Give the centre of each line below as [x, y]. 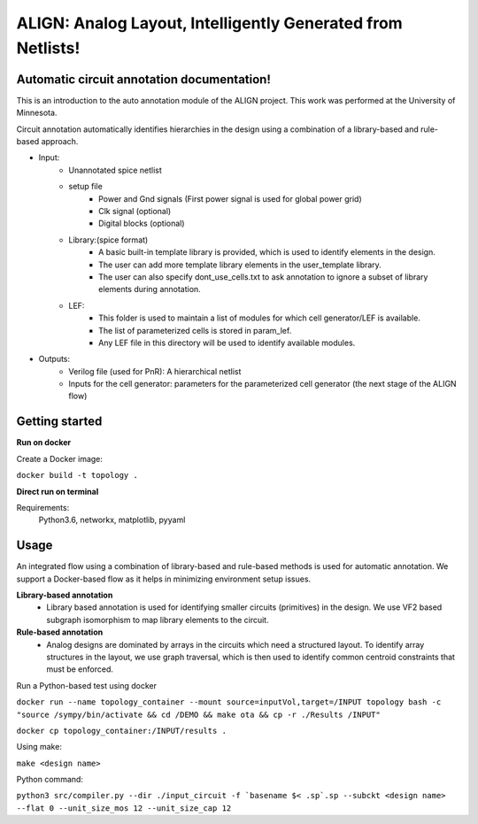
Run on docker [44, 443]
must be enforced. [80, 669]
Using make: [39, 747]
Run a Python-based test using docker [87, 685]
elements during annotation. [150, 289]
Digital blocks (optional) [142, 223]
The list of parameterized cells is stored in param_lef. [195, 330]
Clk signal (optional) [135, 211]
